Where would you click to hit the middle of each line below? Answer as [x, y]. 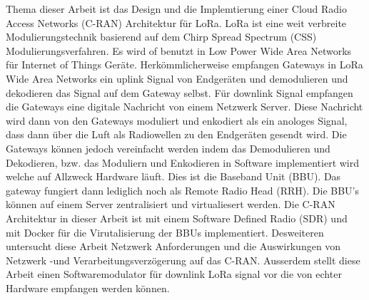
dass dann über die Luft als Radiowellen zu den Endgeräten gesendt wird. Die [176, 134]
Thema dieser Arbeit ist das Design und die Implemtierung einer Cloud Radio [177, 9]
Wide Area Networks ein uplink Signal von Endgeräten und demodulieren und [177, 78]
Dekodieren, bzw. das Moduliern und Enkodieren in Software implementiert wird [183, 162]
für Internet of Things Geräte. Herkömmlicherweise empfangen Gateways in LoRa [184, 64]
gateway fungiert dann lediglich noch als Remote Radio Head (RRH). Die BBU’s [183, 190]
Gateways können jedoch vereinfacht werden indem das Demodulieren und [168, 148]
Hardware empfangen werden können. [88, 288]
